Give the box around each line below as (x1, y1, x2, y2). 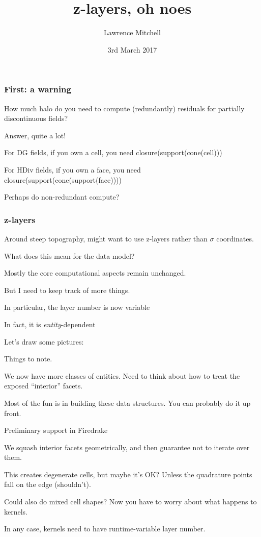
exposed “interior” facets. (4, 380, 83, 391)
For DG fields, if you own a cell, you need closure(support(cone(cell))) (4, 147, 222, 158)
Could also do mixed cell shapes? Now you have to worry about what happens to (4, 496, 257, 507)
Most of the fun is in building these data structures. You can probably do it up (4, 397, 251, 408)
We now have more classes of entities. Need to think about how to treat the (4, 370, 240, 381)
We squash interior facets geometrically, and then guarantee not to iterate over (4, 442, 250, 452)
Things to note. (4, 353, 52, 364)
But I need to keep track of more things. (4, 284, 130, 295)
